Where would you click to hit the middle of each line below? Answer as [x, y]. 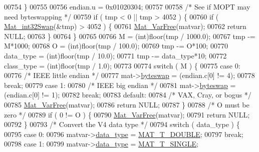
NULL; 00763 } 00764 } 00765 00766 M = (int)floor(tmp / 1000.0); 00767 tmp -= [130, 36]
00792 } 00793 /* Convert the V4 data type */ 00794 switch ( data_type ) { [122, 124]
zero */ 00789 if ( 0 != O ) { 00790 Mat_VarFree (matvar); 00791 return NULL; [127, 114]
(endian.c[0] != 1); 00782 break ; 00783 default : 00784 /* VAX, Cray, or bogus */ [128, 95]
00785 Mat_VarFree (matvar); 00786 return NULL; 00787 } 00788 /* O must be [127, 104]
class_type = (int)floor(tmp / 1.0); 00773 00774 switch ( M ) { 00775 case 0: [122, 65]
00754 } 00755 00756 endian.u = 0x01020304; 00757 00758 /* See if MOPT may [127, 6]
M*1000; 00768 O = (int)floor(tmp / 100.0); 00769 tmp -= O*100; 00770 [116, 46]
